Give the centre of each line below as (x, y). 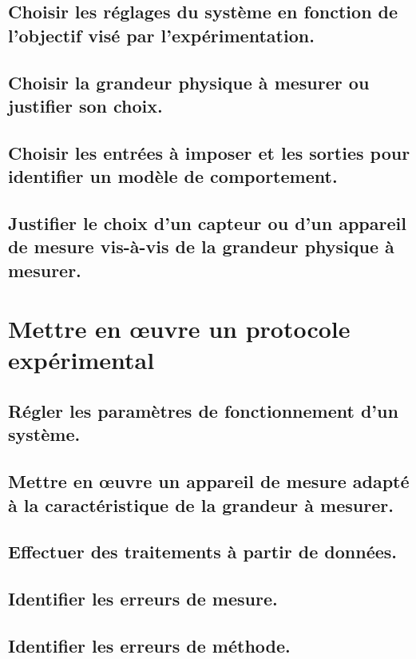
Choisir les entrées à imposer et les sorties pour (209, 152)
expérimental (81, 360)
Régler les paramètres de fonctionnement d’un (203, 411)
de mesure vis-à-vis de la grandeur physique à (201, 246)
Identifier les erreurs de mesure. (143, 599)
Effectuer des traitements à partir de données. (203, 552)
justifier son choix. (85, 105)
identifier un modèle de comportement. (173, 176)
